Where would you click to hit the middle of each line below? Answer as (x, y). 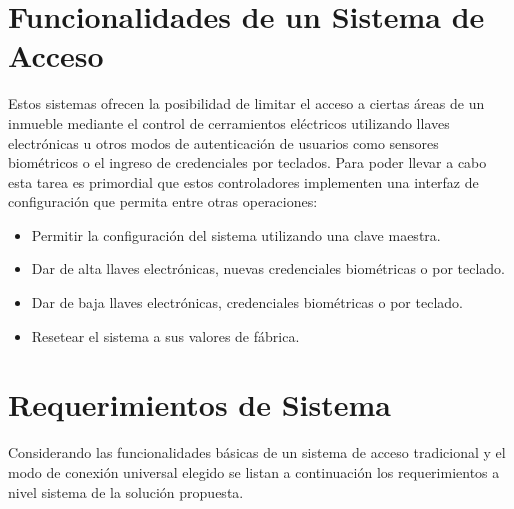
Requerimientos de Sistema (199, 404)
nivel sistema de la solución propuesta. (126, 491)
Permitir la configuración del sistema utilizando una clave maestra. (236, 234)
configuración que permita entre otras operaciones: (163, 201)
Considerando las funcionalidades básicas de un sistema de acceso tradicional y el (257, 452)
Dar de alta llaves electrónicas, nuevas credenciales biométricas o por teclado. (268, 268)
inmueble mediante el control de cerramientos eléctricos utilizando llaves (229, 122)
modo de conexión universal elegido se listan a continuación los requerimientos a (254, 471)
